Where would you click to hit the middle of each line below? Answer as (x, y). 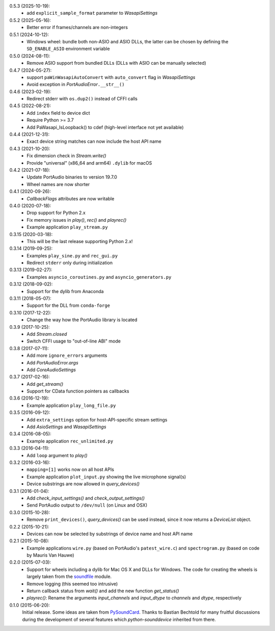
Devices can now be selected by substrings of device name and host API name (110, 534)
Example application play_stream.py (67, 227)
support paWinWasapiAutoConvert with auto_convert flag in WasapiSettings (111, 77)
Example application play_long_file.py (71, 405)
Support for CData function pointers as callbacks (78, 391)
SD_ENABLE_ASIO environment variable (68, 49)
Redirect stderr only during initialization (70, 263)
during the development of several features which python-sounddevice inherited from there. (119, 619)
